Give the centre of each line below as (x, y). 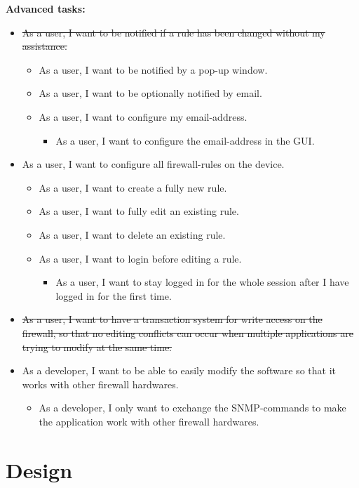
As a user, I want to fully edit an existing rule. (139, 211)
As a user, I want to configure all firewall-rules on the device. (153, 164)
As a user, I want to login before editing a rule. (140, 258)
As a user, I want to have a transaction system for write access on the (172, 319)
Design (39, 469)
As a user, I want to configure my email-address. (143, 116)
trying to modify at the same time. (97, 347)
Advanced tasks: (46, 8)
